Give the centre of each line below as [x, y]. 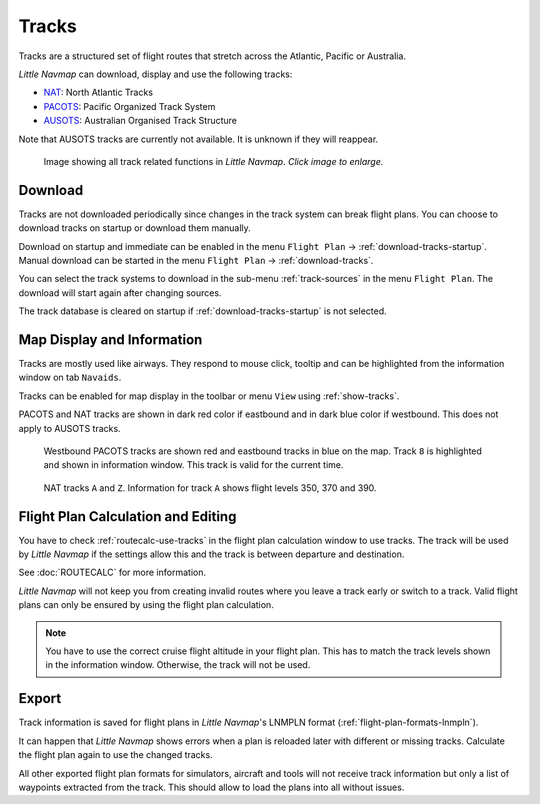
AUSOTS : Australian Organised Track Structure [140, 121]
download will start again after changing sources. [120, 292]
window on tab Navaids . [70, 377]
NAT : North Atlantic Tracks [98, 92]
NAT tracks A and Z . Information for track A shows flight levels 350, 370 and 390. [210, 487]
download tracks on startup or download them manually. [135, 228]
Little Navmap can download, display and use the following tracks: [155, 74]
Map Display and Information [110, 339]
